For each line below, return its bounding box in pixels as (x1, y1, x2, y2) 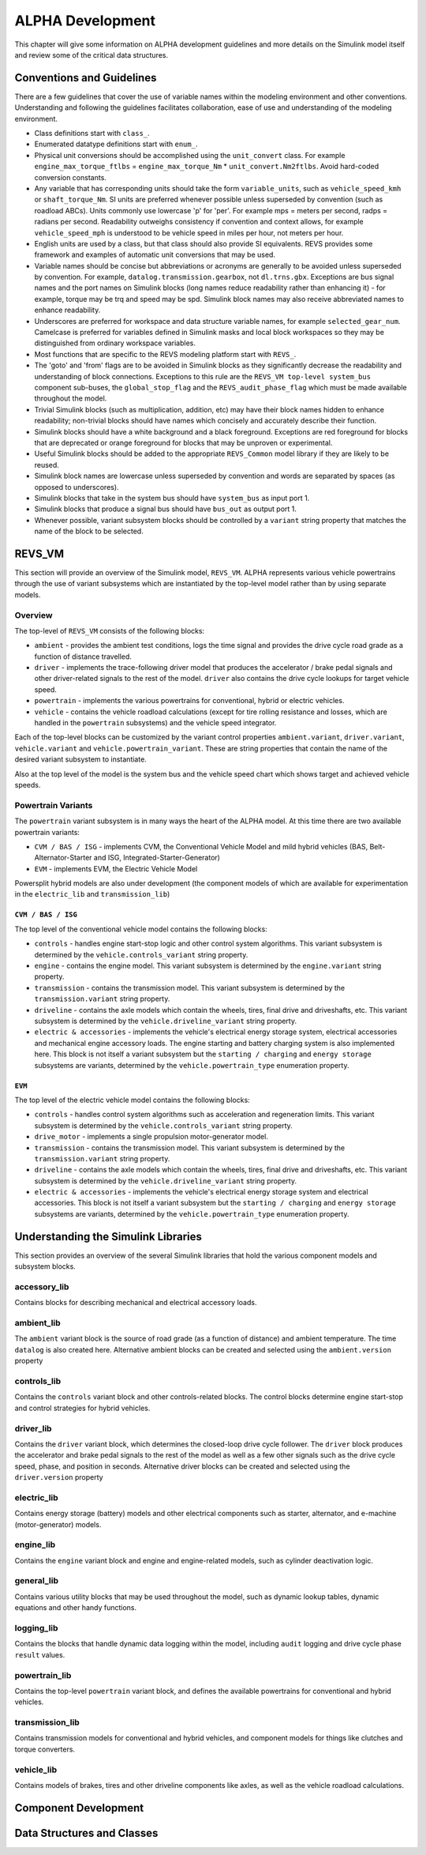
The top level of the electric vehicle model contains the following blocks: (14, 1095, 250, 1104)
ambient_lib (14, 1318, 61, 1329)
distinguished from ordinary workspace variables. (34, 338, 196, 348)
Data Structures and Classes (14, 1826, 159, 1840)
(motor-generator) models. (14, 1519, 102, 1529)
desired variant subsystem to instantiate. (14, 754, 148, 764)
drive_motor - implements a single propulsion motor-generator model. (34, 1132, 268, 1142)
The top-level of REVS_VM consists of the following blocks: (14, 626, 205, 635)
